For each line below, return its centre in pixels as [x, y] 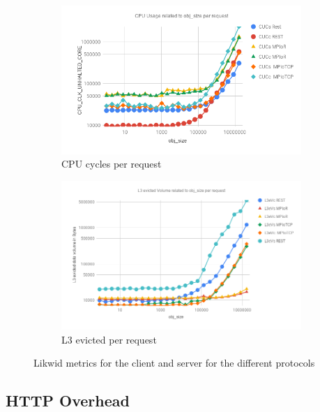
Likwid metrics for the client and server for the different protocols [174, 363]
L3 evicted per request [109, 339]
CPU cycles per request [112, 164]
